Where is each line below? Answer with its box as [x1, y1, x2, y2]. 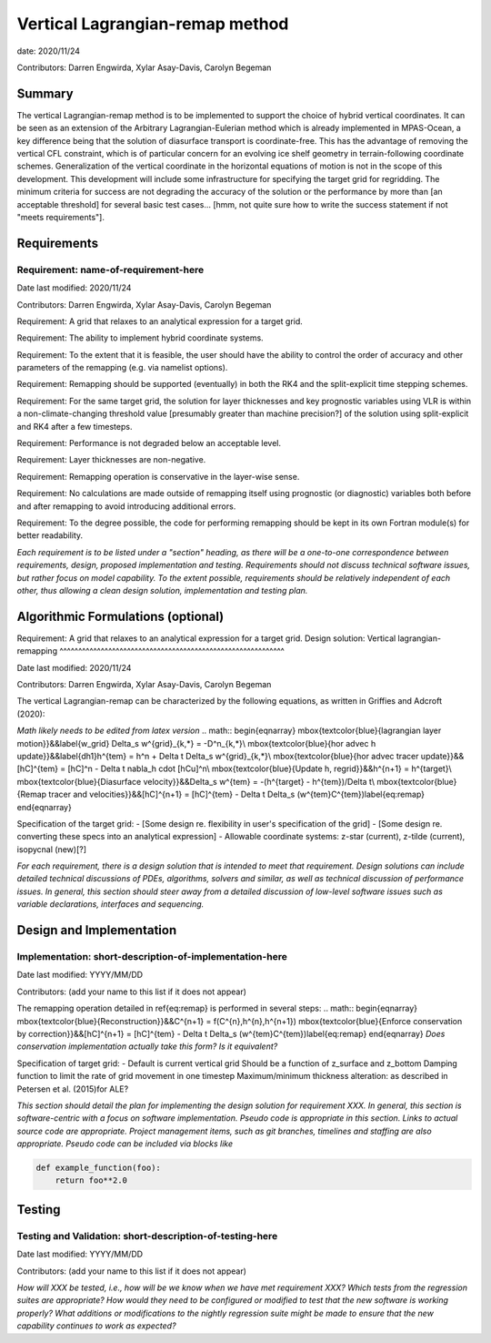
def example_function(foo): [35, 1163, 161, 1174]
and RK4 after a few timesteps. [16, 421, 133, 432]
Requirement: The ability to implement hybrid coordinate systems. [16, 332, 264, 343]
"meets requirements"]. [16, 211, 105, 222]
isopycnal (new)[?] [16, 843, 86, 855]
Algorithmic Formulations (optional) [16, 608, 225, 624]
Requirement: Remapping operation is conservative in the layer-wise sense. [16, 471, 300, 482]
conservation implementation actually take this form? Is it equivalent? [16, 1041, 278, 1052]
